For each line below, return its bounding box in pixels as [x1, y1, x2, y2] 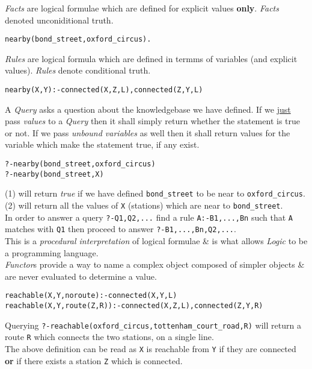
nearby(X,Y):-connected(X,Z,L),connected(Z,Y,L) [5, 86, 203, 95]
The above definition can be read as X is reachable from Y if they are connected [5, 342, 296, 355]
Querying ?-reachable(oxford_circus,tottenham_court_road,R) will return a [5, 318, 301, 331]
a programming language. [5, 246, 99, 259]
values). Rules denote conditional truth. [5, 64, 151, 77]
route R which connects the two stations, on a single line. [5, 330, 214, 343]
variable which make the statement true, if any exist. [5, 138, 200, 151]
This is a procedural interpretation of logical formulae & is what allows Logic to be [5, 235, 308, 247]
